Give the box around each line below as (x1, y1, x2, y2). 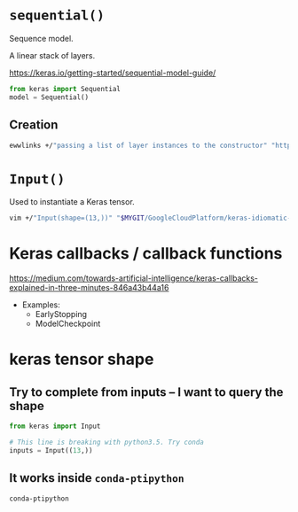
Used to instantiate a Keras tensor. (9, 197, 135, 207)
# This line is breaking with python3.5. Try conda (9, 438, 204, 446)
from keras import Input (9, 422, 101, 431)
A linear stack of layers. (9, 50, 96, 60)
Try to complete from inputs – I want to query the (9, 384, 284, 400)
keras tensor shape (9, 349, 154, 369)
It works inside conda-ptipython (9, 470, 184, 485)
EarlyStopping (35, 309, 87, 320)
